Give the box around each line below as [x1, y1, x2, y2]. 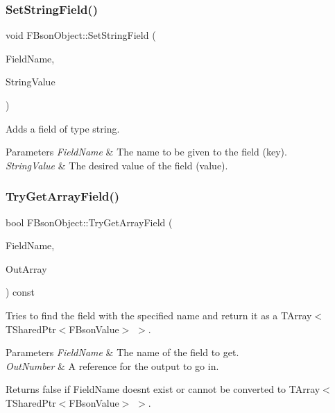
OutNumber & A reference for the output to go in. [6, 358, 219, 373]
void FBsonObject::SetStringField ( [6, 28, 156, 42]
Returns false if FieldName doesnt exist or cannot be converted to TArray [6, 382, 320, 396]
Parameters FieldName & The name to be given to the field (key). [6, 144, 287, 159]
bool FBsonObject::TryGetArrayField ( [6, 214, 173, 229]
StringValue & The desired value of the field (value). [6, 158, 228, 172]
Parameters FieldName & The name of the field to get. [6, 345, 239, 360]
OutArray [6, 261, 47, 276]
